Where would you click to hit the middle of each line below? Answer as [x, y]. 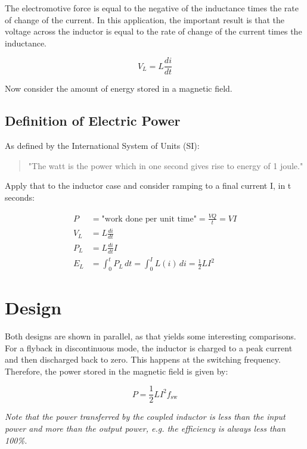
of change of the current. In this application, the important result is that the [145, 19]
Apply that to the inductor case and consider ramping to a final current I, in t [148, 185]
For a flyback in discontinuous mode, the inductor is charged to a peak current [149, 347]
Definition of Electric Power [93, 121]
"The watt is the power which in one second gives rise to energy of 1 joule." [166, 165]
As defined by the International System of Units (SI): [102, 146]
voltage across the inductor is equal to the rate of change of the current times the [153, 31]
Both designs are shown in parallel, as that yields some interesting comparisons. [151, 336]
